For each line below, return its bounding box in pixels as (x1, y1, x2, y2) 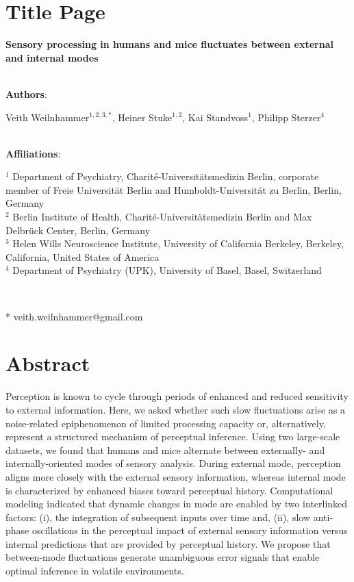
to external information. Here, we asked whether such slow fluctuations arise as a (5, 402, 346, 416)
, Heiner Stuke (112, 110, 173, 124)
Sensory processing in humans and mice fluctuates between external (5, 37, 333, 51)
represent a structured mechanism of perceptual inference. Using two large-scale (5, 429, 340, 444)
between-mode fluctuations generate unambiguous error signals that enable (5, 550, 320, 564)
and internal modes (5, 50, 99, 64)
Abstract (5, 349, 90, 377)
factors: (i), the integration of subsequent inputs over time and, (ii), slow (5, 509, 311, 524)
